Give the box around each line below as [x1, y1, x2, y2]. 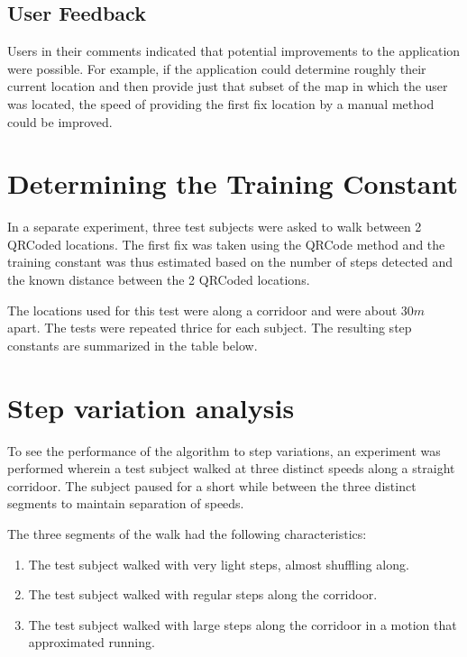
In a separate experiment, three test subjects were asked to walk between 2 [7, 217, 422, 236]
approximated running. [28, 633, 155, 652]
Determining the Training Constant [7, 165, 458, 202]
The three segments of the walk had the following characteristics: [7, 524, 367, 543]
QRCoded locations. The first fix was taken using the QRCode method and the [7, 234, 445, 253]
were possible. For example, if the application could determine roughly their [7, 59, 426, 78]
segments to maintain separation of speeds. [7, 494, 244, 513]
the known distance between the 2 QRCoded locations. [7, 270, 310, 289]
